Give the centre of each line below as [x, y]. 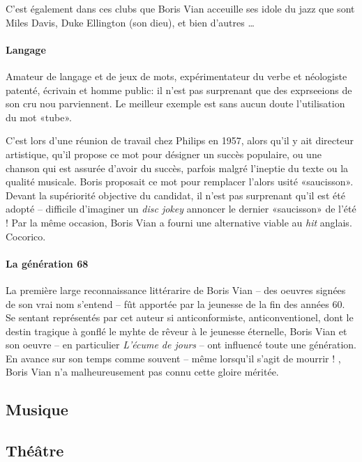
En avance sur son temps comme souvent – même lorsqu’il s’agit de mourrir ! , [173, 358]
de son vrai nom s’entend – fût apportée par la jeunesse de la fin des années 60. [175, 303]
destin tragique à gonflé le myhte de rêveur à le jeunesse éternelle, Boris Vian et [176, 331]
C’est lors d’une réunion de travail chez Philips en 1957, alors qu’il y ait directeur [180, 140]
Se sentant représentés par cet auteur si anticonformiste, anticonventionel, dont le [180, 317]
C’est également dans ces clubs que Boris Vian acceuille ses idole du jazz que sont [180, 8]
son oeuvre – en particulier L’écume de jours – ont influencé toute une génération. [181, 345]
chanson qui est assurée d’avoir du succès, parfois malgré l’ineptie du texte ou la [177, 168]
